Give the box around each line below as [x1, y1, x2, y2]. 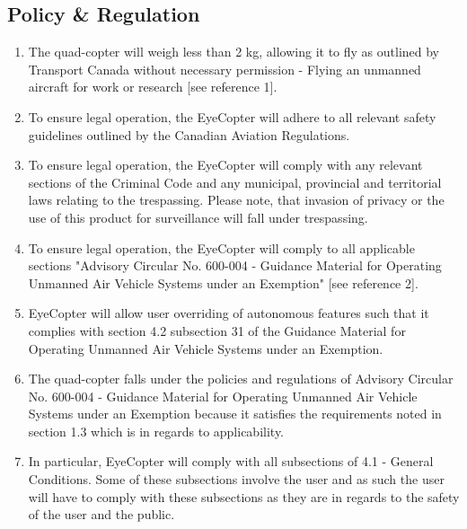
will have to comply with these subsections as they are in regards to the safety [28, 487, 460, 506]
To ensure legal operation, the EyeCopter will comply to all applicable [28, 238, 415, 257]
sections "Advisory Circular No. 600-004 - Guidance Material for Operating [28, 256, 442, 275]
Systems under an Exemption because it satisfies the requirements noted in [28, 404, 442, 423]
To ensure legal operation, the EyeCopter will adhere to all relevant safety [28, 107, 436, 126]
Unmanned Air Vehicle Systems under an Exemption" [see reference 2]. [28, 273, 419, 292]
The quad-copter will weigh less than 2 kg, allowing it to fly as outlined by [28, 42, 440, 61]
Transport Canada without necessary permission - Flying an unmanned [28, 59, 421, 78]
